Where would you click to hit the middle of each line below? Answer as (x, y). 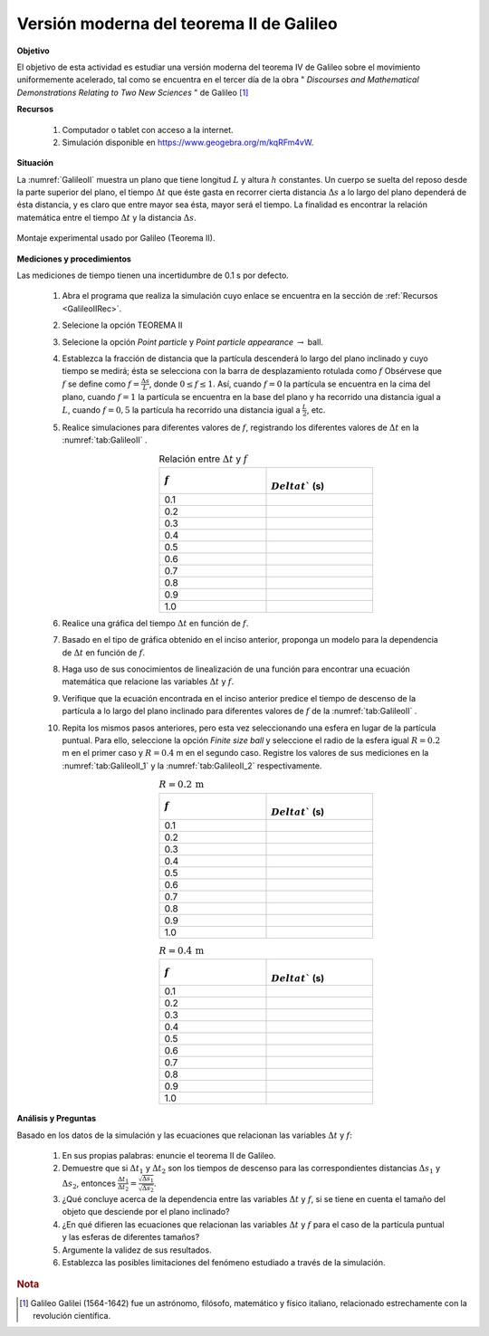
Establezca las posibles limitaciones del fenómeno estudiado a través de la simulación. (224, 1262)
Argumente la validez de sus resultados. (137, 1250)
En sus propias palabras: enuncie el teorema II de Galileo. (169, 1156)
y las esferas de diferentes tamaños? (131, 1237)
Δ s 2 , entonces (89, 1184)
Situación (35, 163)
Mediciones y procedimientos (74, 259)
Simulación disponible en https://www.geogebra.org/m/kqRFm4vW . (188, 142)
